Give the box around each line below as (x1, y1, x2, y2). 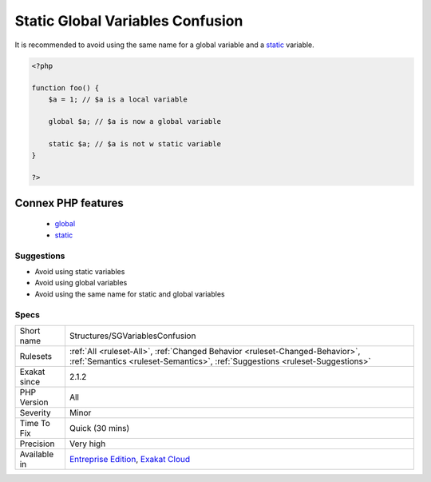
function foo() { (31, 84, 100, 93)
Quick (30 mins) (69, 422, 130, 433)
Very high (69, 438, 106, 449)
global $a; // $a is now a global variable (48, 117, 221, 126)
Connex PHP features (14, 196, 124, 209)
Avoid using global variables (34, 278, 128, 288)
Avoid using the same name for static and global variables (34, 289, 225, 299)
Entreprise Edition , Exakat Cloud (69, 453, 191, 464)
